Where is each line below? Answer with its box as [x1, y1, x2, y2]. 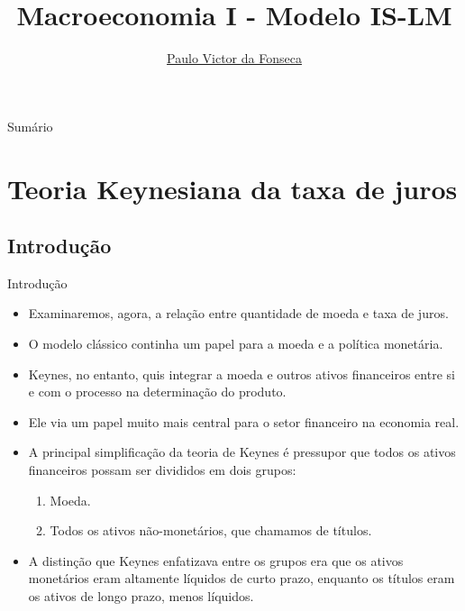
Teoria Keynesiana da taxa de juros [7, 169, 458, 206]
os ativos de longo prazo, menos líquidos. [28, 587, 254, 606]
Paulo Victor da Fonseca [167, 49, 302, 68]
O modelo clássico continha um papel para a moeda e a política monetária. [28, 334, 443, 353]
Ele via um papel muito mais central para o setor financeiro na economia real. [28, 412, 460, 431]
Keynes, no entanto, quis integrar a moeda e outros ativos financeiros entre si [28, 364, 455, 383]
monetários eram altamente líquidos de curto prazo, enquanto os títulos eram [28, 569, 455, 588]
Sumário [7, 116, 53, 135]
